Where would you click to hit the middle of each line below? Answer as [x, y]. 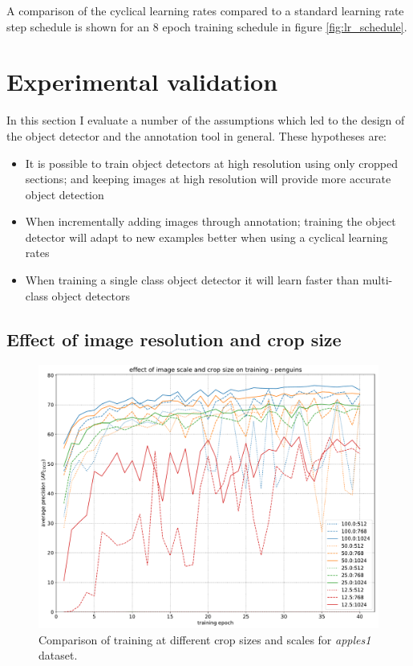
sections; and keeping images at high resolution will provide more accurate [208, 179]
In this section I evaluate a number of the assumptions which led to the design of [206, 120]
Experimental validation [142, 82]
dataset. [58, 655]
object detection [65, 194]
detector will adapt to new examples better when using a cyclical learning [206, 237]
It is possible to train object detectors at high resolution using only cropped [211, 163]
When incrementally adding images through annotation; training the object [211, 221]
